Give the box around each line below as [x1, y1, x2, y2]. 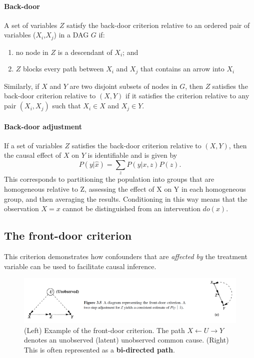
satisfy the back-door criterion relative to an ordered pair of [66, 19, 250, 30]
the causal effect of [4, 150, 61, 160]
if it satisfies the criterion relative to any [125, 90, 249, 101]
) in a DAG [53, 29, 89, 40]
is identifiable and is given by [87, 150, 177, 160]
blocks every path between [23, 63, 104, 74]
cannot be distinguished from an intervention [62, 203, 200, 214]
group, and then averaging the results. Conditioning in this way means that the [4, 193, 247, 204]
